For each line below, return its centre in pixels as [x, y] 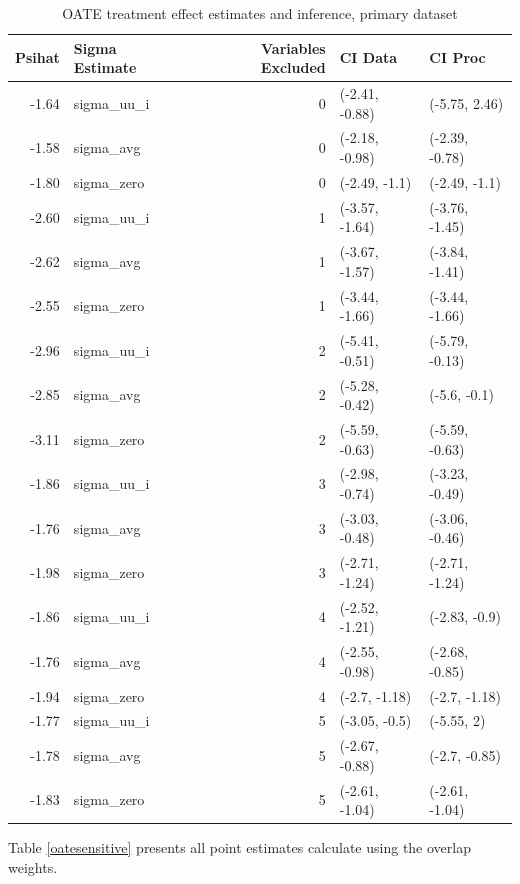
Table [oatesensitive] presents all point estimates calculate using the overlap [239, 847]
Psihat [37, 57]
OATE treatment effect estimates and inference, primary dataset [260, 13]
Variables [293, 47]
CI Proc [457, 57]
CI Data [368, 57]
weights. [33, 866]
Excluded [293, 67]
